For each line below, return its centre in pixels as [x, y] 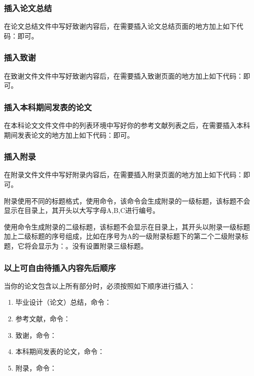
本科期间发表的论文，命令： [60, 351]
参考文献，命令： [43, 318]
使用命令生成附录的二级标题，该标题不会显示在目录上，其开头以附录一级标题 [127, 226]
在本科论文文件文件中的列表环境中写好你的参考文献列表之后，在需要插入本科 [127, 125]
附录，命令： [36, 367]
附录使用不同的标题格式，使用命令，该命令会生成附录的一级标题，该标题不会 [127, 200]
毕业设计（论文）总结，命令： [63, 302]
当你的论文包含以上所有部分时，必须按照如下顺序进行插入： [100, 285]
